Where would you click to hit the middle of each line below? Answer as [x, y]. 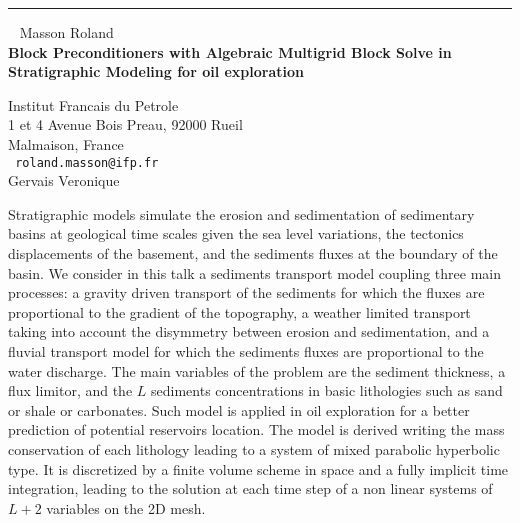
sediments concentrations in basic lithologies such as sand [327, 390]
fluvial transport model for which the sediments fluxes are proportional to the [246, 350]
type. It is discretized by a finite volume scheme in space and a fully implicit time [258, 468]
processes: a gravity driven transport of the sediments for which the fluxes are [246, 292]
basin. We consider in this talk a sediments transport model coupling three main [254, 272]
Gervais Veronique [64, 180]
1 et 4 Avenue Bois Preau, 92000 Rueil [125, 124]
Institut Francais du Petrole [93, 104]
